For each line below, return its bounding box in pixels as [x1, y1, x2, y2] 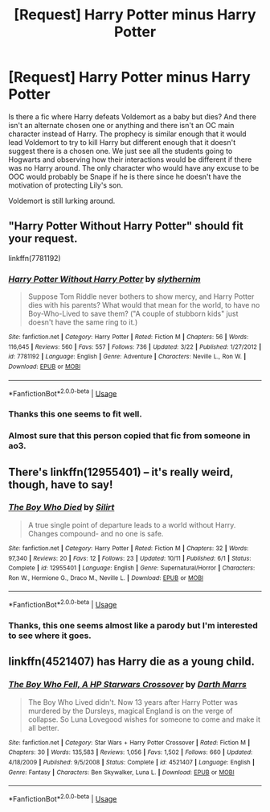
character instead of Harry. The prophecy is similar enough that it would [8, 129, 247, 139]
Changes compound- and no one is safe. [27, 528, 164, 538]
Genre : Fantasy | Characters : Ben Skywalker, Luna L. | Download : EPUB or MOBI [8, 768, 235, 777]
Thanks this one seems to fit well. [8, 408, 142, 420]
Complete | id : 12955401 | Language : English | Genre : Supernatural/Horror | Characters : [8, 564, 256, 573]
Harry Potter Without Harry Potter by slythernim [8, 273, 201, 284]
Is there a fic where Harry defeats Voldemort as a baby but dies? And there [8, 111, 257, 122]
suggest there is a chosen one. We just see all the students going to [8, 146, 233, 155]
